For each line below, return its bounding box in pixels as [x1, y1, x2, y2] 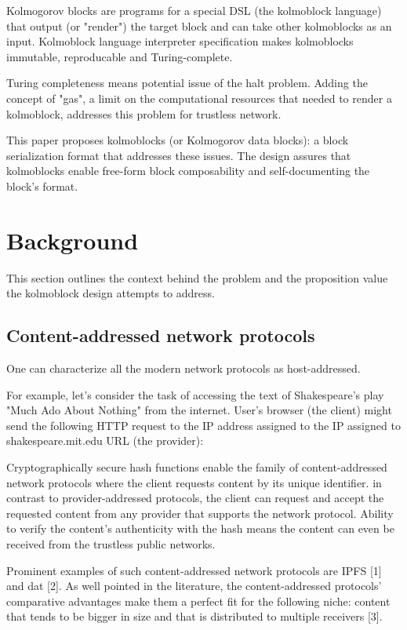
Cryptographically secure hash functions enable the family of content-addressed [6, 459, 387, 475]
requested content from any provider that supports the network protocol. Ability [6, 504, 394, 521]
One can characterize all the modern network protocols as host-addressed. [6, 360, 361, 377]
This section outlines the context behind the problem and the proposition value [6, 269, 388, 286]
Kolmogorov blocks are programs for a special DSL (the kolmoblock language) [6, 2, 382, 18]
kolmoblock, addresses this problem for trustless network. [6, 105, 282, 122]
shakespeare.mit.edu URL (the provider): [6, 432, 204, 449]
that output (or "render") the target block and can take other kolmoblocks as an [6, 17, 392, 34]
